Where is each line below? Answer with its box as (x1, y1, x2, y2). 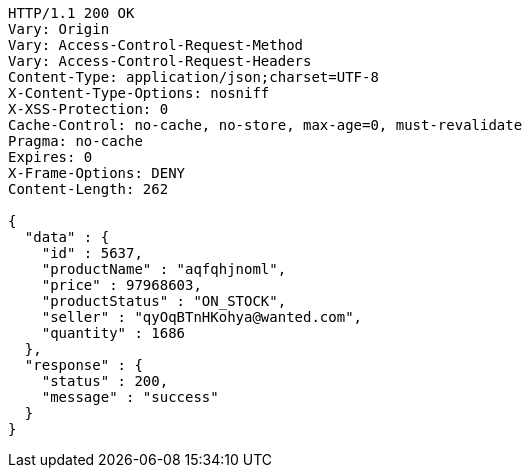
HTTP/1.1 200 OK (8, 5, 135, 21)
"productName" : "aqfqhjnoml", (41, 261, 287, 277)
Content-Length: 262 (8, 181, 169, 197)
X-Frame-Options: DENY (8, 165, 186, 181)
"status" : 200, (41, 373, 169, 389)
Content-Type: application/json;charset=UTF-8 (8, 69, 379, 85)
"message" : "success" (41, 389, 219, 405)
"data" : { (24, 229, 110, 245)
